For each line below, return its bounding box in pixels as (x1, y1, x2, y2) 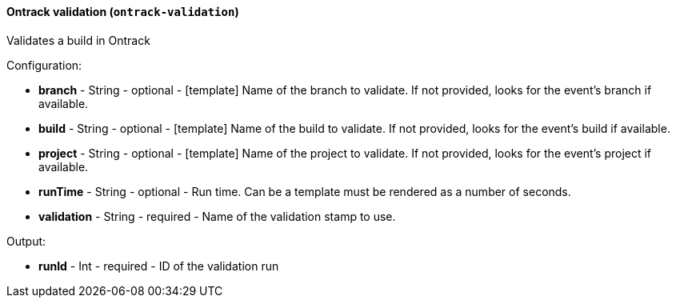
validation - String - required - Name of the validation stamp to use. (38, 209, 396, 223)
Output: (6, 234, 46, 248)
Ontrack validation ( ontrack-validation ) (6, 5, 239, 18)
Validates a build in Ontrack (6, 33, 150, 47)
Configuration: (6, 58, 82, 72)
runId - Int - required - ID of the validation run (38, 258, 279, 273)
